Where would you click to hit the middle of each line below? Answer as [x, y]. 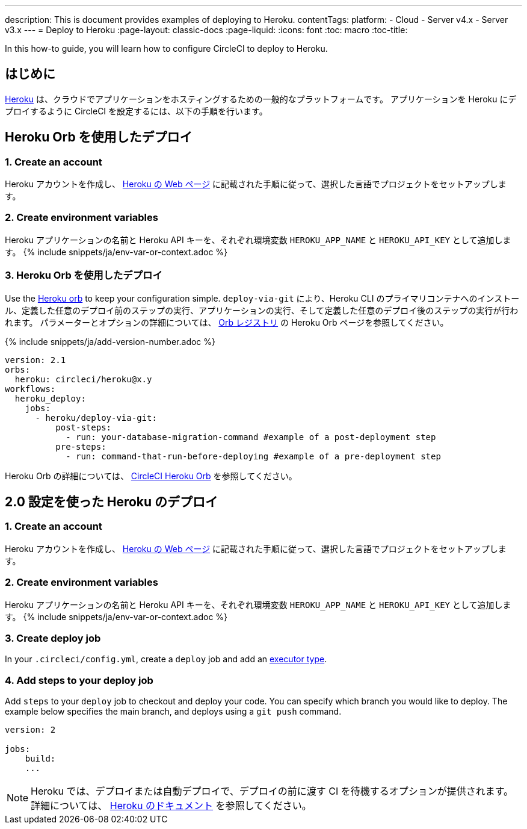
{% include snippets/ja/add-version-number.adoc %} [110, 341]
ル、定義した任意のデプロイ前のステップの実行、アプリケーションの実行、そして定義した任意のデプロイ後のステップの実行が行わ [262, 310]
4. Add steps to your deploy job [79, 680]
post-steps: [84, 427]
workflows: [30, 389]
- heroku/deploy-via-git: [96, 418]
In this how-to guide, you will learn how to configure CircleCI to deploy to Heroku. [166, 48]
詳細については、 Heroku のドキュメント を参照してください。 [171, 806]
